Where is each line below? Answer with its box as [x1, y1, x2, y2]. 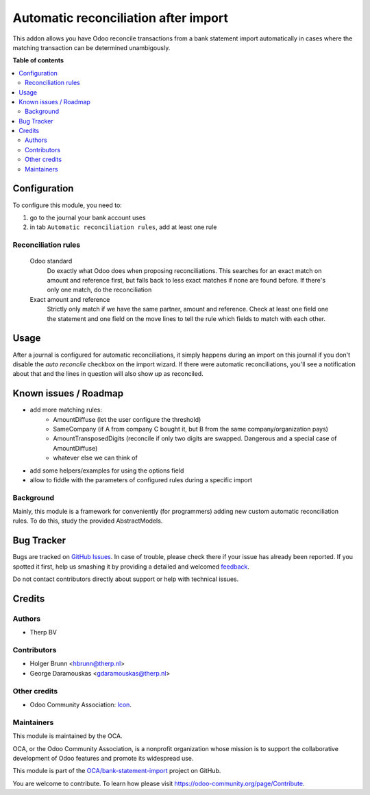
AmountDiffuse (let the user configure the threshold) [53, 415, 201, 423]
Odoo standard [29, 257, 73, 265]
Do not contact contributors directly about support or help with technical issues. [12, 575, 239, 583]
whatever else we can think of [53, 453, 138, 462]
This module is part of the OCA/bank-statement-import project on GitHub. [12, 767, 221, 775]
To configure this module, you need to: [12, 201, 123, 209]
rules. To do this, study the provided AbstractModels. [12, 517, 163, 525]
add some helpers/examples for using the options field [29, 466, 184, 475]
